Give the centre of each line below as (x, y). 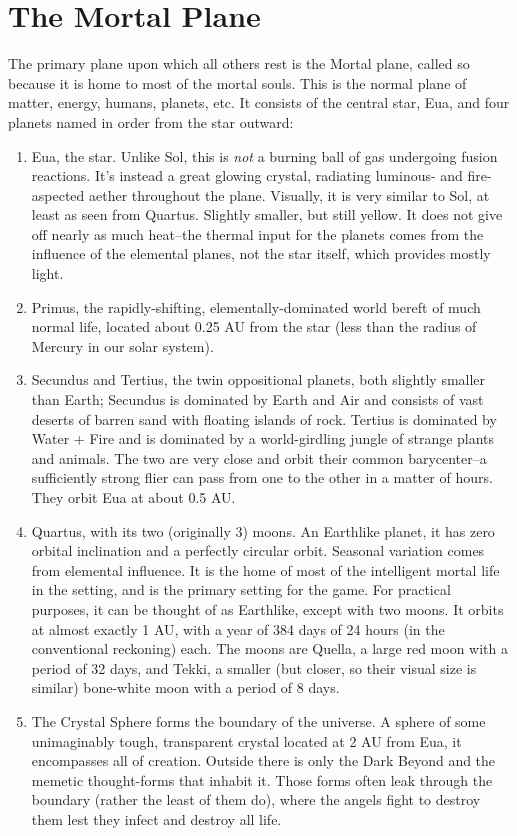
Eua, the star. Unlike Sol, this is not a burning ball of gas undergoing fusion (264, 155)
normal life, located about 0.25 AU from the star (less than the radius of (254, 326)
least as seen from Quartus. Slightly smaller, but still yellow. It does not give (267, 214)
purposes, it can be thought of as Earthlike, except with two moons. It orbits (267, 608)
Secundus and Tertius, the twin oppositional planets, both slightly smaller (258, 379)
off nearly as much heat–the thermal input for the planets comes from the (257, 233)
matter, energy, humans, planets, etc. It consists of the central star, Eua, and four (259, 102)
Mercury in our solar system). (122, 345)
